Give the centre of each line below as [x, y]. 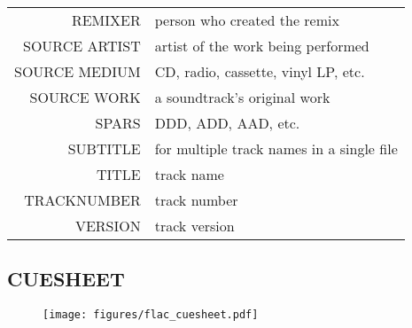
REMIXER [106, 20]
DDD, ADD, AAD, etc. [227, 123]
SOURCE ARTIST [82, 46]
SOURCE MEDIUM [78, 71]
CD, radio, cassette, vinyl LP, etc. [260, 71]
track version [194, 226]
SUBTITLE [104, 148]
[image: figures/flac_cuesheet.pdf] [151, 315]
